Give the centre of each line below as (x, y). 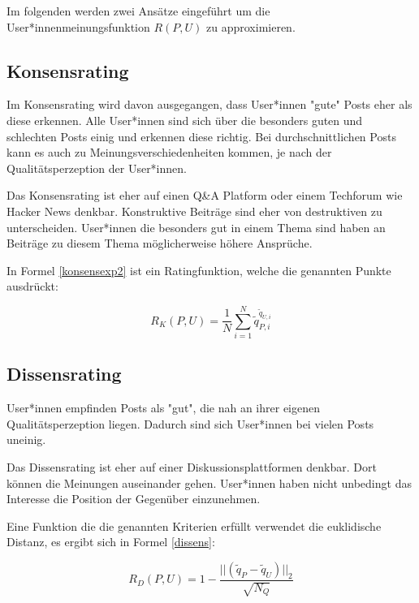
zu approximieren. (251, 26)
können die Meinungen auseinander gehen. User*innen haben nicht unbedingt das (209, 482)
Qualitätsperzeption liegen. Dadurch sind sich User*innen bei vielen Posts (190, 423)
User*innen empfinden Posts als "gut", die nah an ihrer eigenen (163, 408)
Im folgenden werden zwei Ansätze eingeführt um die (138, 11)
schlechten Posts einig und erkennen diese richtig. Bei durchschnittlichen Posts (201, 136)
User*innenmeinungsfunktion (78, 26)
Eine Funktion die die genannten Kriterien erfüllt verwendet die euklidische (194, 525)
